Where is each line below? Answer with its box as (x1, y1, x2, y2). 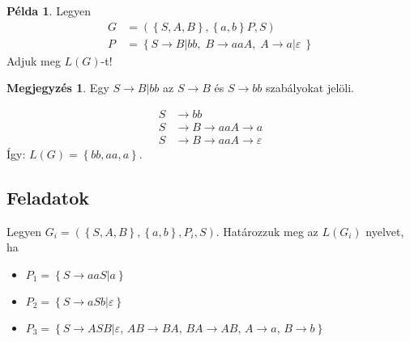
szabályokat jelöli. (265, 79, 354, 96)
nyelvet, (365, 222, 404, 239)
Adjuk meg (6, 52, 61, 69)
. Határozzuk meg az (216, 222, 318, 239)
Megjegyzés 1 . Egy (6, 79, 109, 96)
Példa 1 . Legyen (6, 2, 92, 19)
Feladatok (6, 184, 90, 209)
